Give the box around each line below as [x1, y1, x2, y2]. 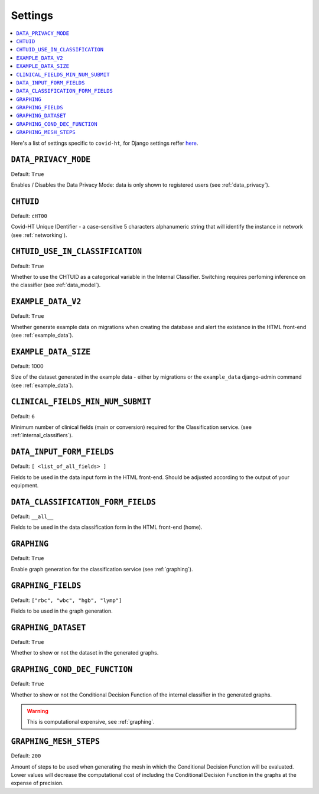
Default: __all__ [11, 513, 54, 520]
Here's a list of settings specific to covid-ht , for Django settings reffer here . [11, 139, 198, 147]
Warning [27, 707, 48, 714]
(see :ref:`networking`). [11, 231, 67, 239]
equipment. [11, 482, 39, 489]
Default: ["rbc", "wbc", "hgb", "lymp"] [11, 597, 122, 604]
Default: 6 [11, 412, 35, 419]
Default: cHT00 [11, 212, 47, 219]
